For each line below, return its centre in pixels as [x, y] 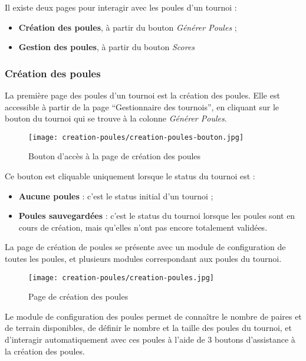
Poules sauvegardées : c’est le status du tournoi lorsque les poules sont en [157, 216]
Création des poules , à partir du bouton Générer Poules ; [128, 27]
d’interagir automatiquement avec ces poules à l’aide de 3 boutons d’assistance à [150, 339]
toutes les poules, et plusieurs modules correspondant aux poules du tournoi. [143, 258]
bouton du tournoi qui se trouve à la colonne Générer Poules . [116, 118]
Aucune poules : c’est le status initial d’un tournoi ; [116, 196]
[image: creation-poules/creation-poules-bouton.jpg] [136, 137]
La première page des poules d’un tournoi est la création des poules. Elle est [142, 95]
